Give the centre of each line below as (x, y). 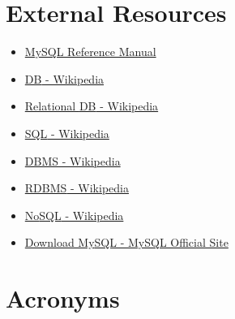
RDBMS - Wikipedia (77, 188)
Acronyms (63, 298)
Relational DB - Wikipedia (92, 106)
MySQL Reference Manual (90, 52)
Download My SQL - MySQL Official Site (126, 242)
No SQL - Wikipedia (74, 215)
